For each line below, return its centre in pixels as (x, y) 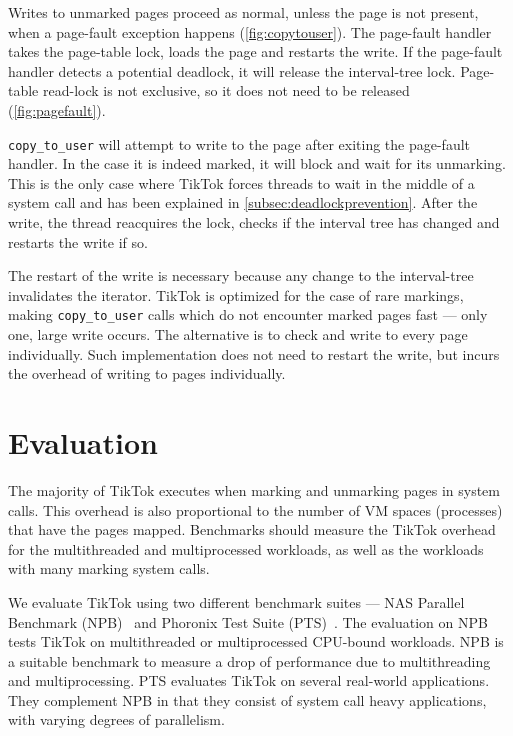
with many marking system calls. (109, 568)
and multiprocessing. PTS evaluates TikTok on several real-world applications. (249, 680)
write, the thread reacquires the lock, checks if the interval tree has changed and (254, 222)
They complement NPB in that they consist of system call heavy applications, (247, 699)
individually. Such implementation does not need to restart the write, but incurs (254, 353)
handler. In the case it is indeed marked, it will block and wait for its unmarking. (257, 163)
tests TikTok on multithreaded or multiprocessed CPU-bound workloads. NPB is (256, 641)
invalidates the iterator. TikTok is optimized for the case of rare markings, (236, 294)
